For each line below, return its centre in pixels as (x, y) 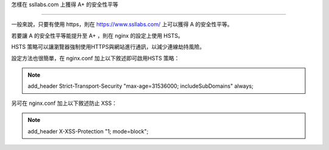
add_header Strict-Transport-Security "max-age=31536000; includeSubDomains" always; (141, 86)
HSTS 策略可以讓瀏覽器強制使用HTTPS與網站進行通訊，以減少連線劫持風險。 (108, 47)
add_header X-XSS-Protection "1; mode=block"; (88, 131)
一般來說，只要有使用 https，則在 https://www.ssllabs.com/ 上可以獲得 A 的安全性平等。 (122, 24)
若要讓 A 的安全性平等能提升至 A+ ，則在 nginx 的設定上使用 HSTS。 (97, 35)
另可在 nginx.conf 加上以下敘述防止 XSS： (64, 103)
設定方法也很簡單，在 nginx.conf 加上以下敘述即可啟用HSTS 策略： (95, 58)
